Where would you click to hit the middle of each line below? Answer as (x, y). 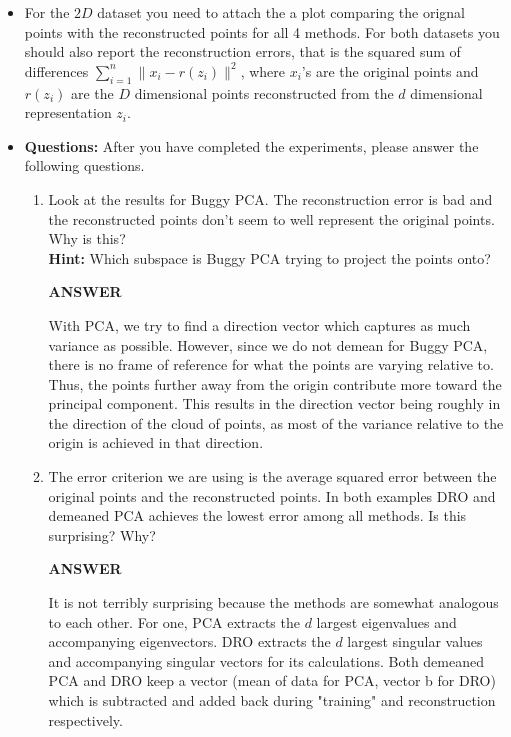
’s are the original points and (390, 70)
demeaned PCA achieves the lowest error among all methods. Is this (257, 515)
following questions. (84, 165)
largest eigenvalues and (386, 621)
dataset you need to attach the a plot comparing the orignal (281, 12)
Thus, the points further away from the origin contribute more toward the (275, 383)
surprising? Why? (102, 534)
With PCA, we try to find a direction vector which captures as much (259, 324)
